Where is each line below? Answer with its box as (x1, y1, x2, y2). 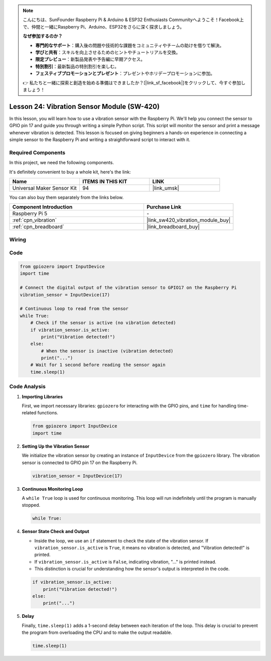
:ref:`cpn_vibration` (12, 216, 57, 224)
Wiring (9, 236, 27, 243)
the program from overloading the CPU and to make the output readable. (22, 629, 173, 635)
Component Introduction (12, 203, 73, 210)
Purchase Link (146, 203, 182, 210)
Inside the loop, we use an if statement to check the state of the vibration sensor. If (34, 537, 208, 543)
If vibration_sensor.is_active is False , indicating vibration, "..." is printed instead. (34, 559, 217, 565)
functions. (37, 410, 59, 416)
